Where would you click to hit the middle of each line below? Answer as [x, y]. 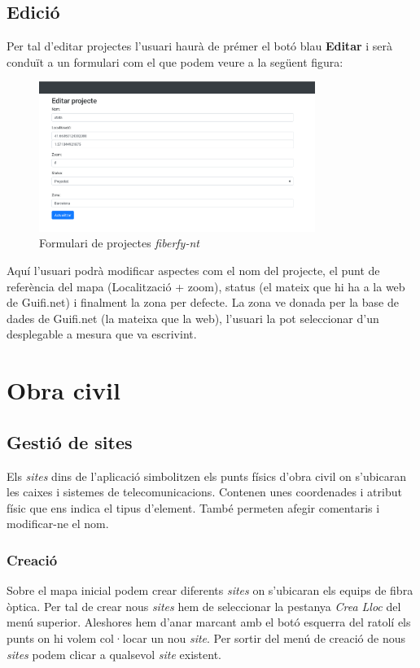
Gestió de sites [70, 441]
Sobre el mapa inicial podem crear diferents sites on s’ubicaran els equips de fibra [210, 590]
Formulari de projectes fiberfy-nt [119, 243]
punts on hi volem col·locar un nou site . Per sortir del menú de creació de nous [206, 637]
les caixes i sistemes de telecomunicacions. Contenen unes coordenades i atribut [204, 492]
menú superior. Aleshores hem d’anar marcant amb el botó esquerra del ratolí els [209, 622]
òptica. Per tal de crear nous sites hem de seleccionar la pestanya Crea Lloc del [204, 606]
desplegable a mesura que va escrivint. [102, 334]
